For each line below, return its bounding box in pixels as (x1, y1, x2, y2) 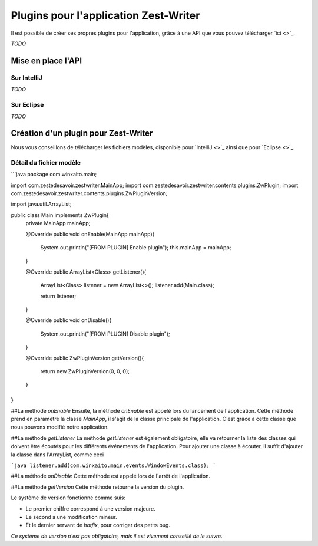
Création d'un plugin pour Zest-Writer (11, 129, 153, 139)
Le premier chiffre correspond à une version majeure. (25, 505, 155, 512)
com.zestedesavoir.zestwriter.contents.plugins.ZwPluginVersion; (11, 190, 168, 197)
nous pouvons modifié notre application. (11, 423, 109, 430)
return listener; (40, 292, 77, 300)
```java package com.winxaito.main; (11, 171, 97, 178)
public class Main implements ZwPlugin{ (11, 211, 109, 218)
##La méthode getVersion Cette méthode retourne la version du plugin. (11, 483, 184, 491)
